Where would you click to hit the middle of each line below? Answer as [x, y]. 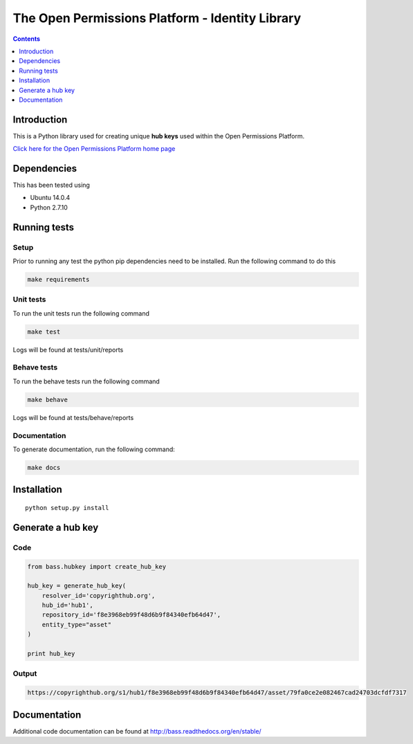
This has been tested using [51, 185]
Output [25, 673]
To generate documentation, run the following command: [94, 449]
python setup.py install [67, 508]
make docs [44, 468]
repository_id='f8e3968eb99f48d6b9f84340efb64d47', [131, 615]
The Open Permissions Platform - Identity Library [157, 18]
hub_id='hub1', [67, 605]
